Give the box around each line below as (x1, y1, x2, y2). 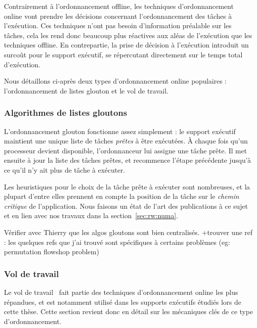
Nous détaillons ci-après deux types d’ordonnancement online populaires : (4, 76, 227, 86)
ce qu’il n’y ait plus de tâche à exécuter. (4, 164, 126, 175)
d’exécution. (4, 59, 41, 69)
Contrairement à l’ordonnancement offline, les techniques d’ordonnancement (4, 1, 234, 11)
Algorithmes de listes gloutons (4, 106, 127, 119)
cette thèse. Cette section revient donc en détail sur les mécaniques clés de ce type (4, 306, 253, 317)
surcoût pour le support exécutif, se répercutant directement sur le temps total (4, 49, 243, 59)
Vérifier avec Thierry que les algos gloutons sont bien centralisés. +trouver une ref (4, 227, 253, 237)
